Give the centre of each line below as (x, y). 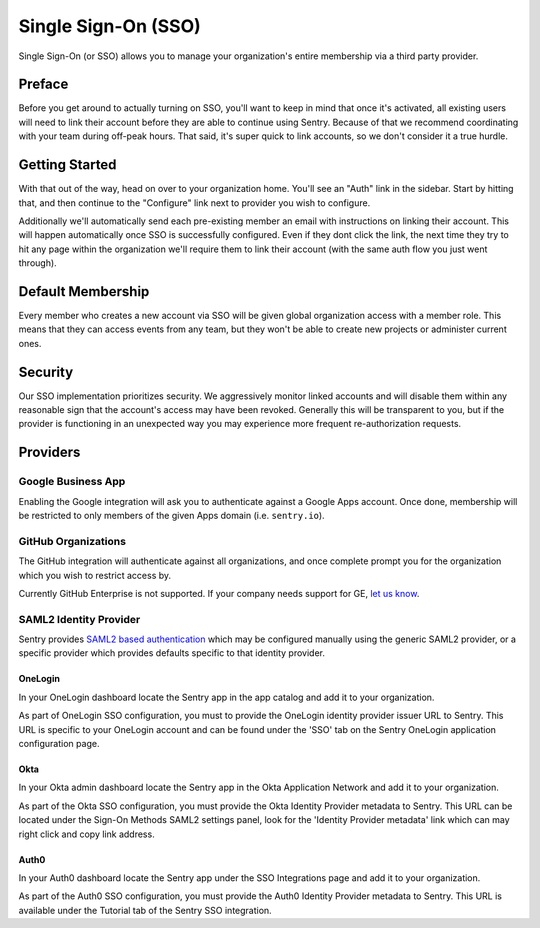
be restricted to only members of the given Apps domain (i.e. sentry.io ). (171, 516)
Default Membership (84, 291)
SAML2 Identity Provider (79, 619)
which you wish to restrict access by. (95, 575)
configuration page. (59, 744)
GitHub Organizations (72, 541)
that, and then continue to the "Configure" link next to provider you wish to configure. (194, 202)
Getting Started (67, 165)
